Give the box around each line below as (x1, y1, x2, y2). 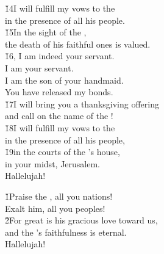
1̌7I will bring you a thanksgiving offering (5, 97, 159, 110)
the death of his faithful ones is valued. (5, 37, 151, 50)
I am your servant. (5, 61, 74, 74)
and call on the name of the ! (5, 109, 113, 122)
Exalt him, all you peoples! (5, 201, 105, 214)
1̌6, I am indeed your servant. (5, 49, 115, 62)
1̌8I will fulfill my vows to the (5, 121, 115, 134)
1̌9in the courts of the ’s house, (5, 145, 120, 158)
